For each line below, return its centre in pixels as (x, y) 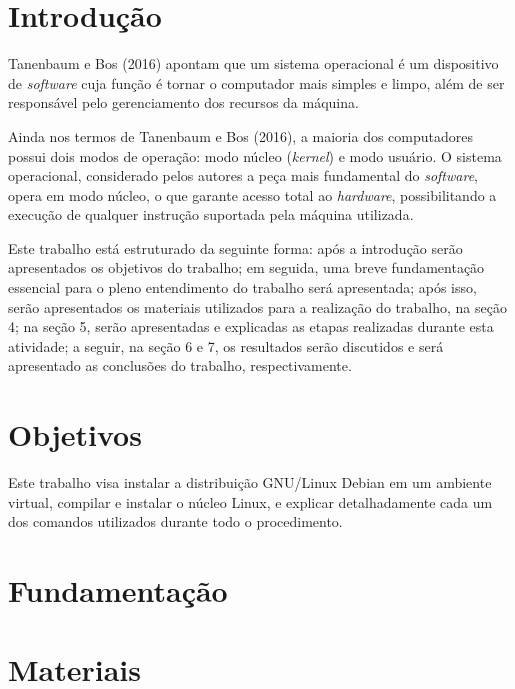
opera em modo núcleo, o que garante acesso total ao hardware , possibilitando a (252, 194)
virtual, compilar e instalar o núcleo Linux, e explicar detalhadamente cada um (250, 501)
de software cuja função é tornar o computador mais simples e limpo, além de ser (256, 82)
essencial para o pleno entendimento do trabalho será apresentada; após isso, (242, 287)
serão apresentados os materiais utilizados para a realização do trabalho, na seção (257, 306)
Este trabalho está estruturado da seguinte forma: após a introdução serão (235, 247)
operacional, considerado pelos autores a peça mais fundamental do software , (243, 175)
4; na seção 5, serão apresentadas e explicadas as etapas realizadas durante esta (251, 326)
